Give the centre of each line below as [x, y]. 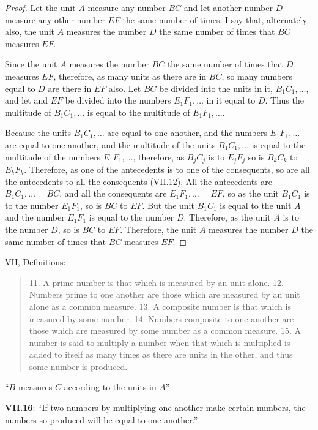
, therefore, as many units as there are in [130, 76]
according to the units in [110, 387]
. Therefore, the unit [158, 229]
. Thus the [284, 100]
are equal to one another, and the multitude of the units [110, 144]
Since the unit [31, 64]
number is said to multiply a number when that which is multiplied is [160, 342]
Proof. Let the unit [40, 7]
